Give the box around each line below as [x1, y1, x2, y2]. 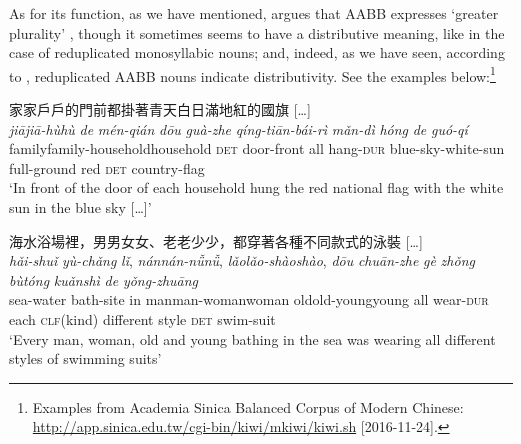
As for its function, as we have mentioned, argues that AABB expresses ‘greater [9, 3, 499, 23]
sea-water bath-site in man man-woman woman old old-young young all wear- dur [9, 289, 489, 310]
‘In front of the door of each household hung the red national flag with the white [9, 177, 504, 198]
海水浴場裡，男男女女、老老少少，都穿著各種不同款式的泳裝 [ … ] [9, 230, 423, 251]
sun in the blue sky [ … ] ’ [9, 197, 152, 217]
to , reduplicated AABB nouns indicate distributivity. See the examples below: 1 [9, 62, 496, 86]
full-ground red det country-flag [9, 157, 205, 178]
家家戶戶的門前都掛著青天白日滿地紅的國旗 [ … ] [9, 99, 311, 120]
